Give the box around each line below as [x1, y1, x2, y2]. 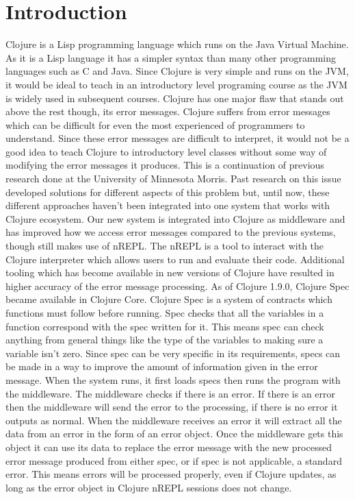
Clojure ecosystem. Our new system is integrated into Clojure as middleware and [5, 211, 345, 226]
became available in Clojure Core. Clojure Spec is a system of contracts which [5, 292, 332, 306]
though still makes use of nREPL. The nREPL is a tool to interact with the [5, 239, 324, 253]
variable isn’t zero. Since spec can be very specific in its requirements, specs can [5, 345, 341, 360]
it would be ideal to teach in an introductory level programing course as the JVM [5, 77, 347, 91]
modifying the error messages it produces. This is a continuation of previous [5, 158, 324, 172]
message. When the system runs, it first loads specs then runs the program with [5, 372, 341, 387]
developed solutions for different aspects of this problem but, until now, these [5, 184, 330, 199]
